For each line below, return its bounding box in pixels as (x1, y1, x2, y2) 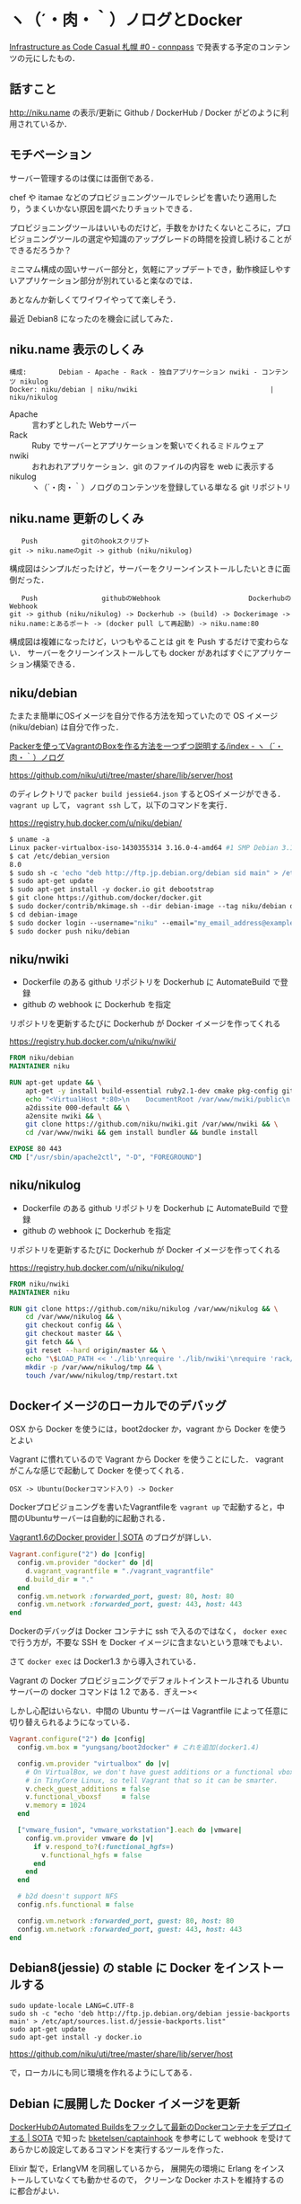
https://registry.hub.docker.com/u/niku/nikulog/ (9, 1261, 185, 1273)
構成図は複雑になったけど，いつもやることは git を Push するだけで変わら (9, 636, 281, 647)
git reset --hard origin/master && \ (25, 1346, 167, 1355)
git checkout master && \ (25, 1329, 123, 1339)
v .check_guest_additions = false (25, 1784, 150, 1793)
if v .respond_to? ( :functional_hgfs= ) (32, 1842, 175, 1851)
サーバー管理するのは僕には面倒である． (9, 173, 159, 183)
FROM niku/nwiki (9, 1279, 70, 1288)
